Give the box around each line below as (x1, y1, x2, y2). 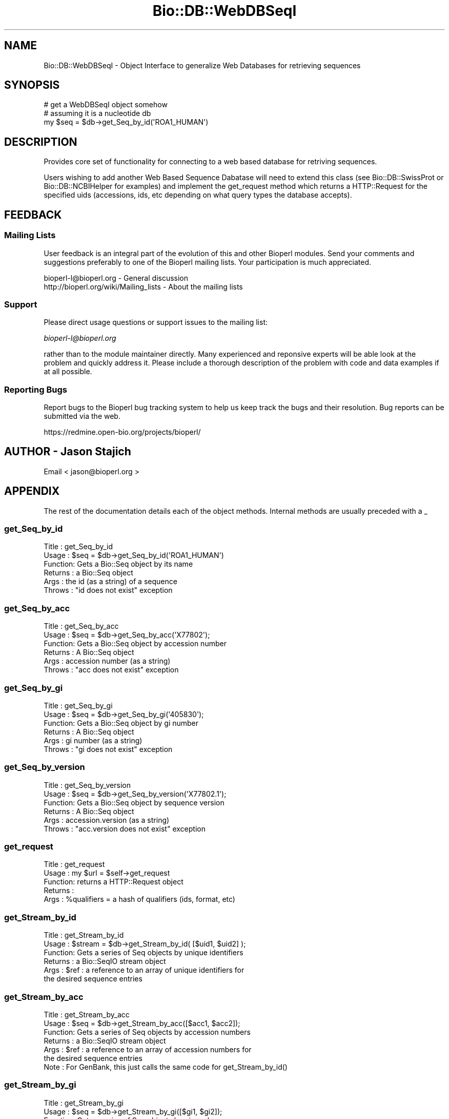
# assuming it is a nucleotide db (44, 109, 151, 118)
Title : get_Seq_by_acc (44, 622, 119, 631)
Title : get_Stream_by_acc (44, 1010, 130, 1019)
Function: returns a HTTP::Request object (44, 877, 183, 886)
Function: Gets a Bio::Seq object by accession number (44, 639, 227, 648)
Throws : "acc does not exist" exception (44, 665, 179, 674)
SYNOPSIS (4, 79, 60, 92)
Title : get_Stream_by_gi (44, 1098, 124, 1107)
